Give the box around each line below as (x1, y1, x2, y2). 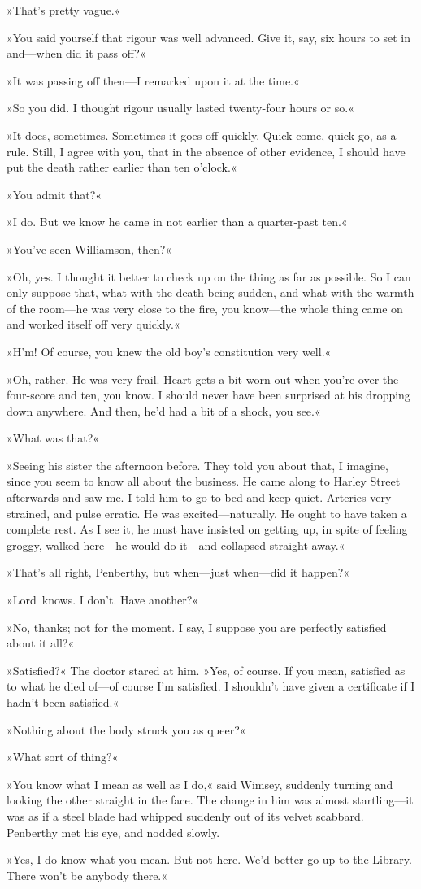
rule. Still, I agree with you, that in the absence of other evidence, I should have (7, 142, 406, 159)
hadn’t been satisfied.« (7, 694, 119, 710)
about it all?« (7, 634, 75, 651)
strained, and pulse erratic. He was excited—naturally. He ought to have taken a (7, 504, 407, 521)
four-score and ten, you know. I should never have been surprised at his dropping (7, 386, 410, 403)
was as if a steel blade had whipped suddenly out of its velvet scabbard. (7, 807, 364, 824)
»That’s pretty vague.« (7, 2, 121, 18)
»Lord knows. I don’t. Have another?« (7, 591, 199, 608)
